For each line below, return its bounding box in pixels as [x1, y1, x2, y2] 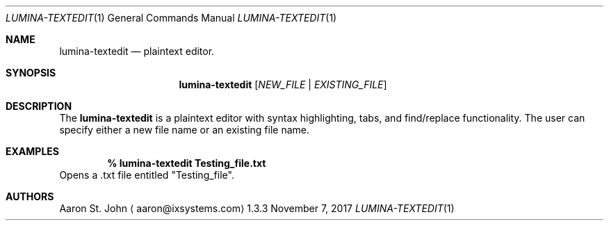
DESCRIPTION [6, 100, 72, 112]
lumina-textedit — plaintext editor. [59, 45, 215, 57]
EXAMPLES [6, 145, 59, 157]
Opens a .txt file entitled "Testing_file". [59, 169, 234, 181]
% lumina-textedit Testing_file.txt [107, 157, 266, 169]
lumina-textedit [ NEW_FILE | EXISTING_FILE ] [179, 79, 387, 90]
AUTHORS [6, 191, 54, 202]
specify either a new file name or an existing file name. [59, 124, 309, 136]
